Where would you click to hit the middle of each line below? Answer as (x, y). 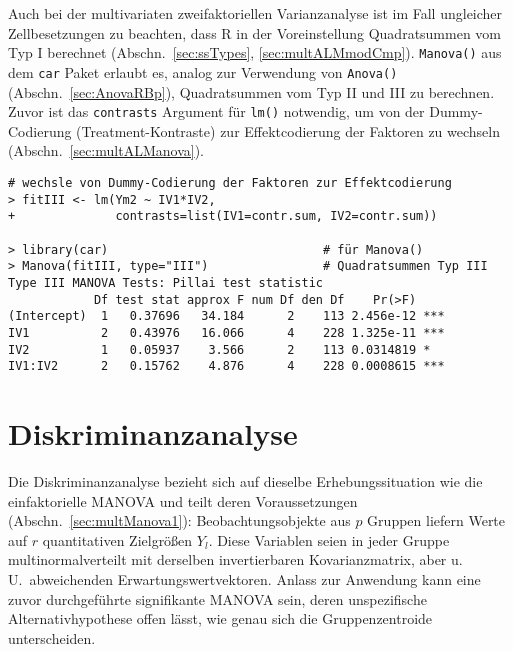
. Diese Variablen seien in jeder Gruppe (329, 539)
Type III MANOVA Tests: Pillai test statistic (165, 282)
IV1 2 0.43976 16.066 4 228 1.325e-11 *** (226, 332)
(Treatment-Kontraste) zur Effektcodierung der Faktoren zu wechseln (288, 130)
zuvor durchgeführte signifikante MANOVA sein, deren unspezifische (217, 598)
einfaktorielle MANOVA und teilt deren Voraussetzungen (183, 500)
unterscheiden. (52, 637)
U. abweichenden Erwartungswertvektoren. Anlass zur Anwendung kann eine (244, 578)
